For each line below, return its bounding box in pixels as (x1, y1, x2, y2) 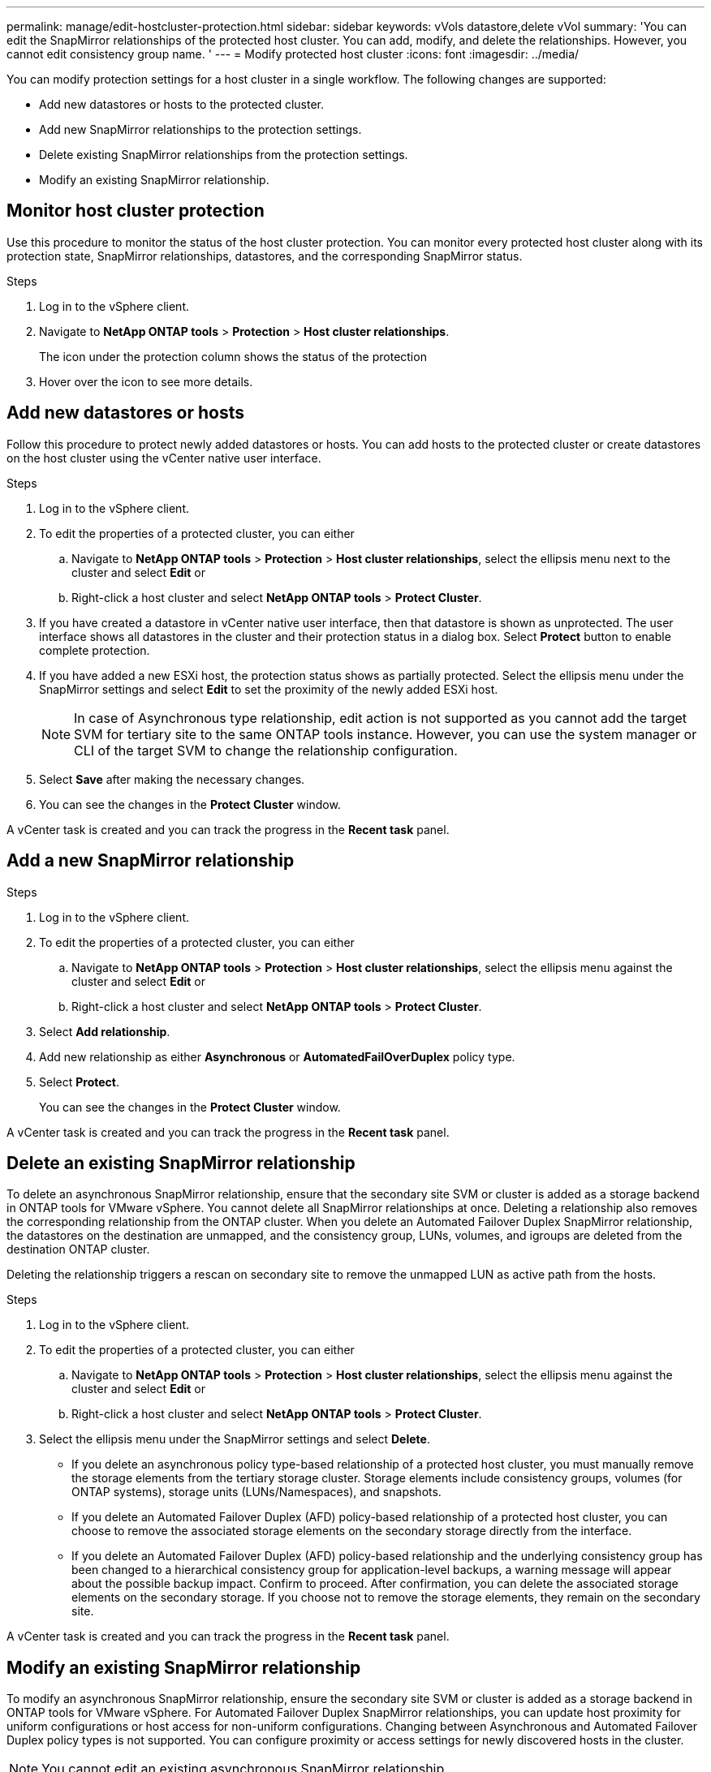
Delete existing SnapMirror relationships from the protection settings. (39, 148, 408, 161)
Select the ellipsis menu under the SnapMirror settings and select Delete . (39, 1432, 430, 1447)
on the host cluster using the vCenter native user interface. (6, 450, 321, 465)
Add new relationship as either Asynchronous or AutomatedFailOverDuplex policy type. (39, 1049, 515, 1064)
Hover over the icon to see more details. (39, 374, 253, 389)
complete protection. (39, 643, 150, 657)
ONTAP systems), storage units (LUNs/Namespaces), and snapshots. (71, 1485, 442, 1499)
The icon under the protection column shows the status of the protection (39, 349, 427, 363)
